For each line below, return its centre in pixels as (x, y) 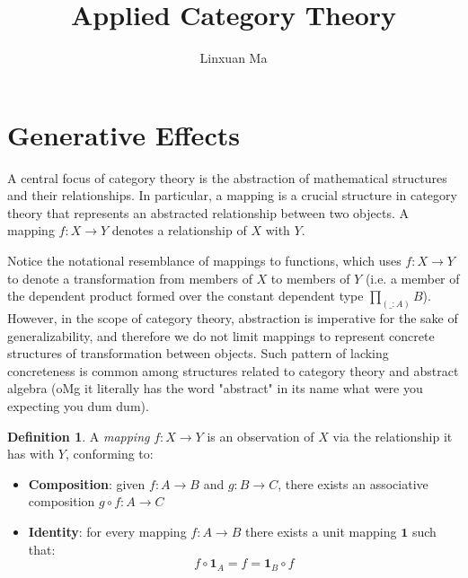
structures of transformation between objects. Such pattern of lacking (198, 353)
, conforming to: (110, 454)
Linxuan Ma (234, 58)
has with (31, 454)
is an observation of (260, 436)
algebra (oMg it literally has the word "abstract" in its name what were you (215, 388)
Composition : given (87, 483)
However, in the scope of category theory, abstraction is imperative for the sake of (233, 318)
